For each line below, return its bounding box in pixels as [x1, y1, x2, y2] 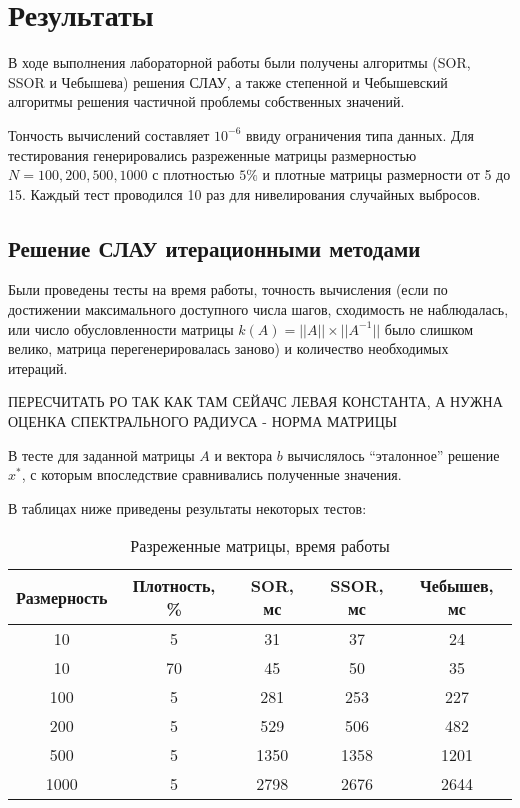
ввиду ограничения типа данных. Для [245, 124, 474, 145]
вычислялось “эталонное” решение [287, 444, 500, 465]
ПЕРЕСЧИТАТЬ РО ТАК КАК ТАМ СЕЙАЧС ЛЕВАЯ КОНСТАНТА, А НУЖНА [8, 391, 503, 412]
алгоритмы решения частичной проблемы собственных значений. [8, 91, 405, 112]
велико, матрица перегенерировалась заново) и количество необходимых [8, 338, 449, 359]
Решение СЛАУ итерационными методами [8, 232, 421, 263]
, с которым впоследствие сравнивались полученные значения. [21, 464, 402, 485]
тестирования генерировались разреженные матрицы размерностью [8, 144, 417, 165]
